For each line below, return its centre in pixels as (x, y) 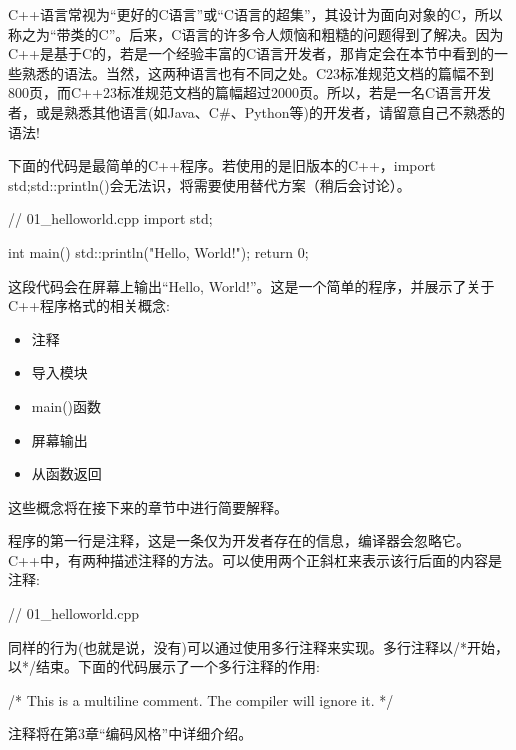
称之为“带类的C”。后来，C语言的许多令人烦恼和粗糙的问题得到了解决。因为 (256, 33)
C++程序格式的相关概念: (89, 305)
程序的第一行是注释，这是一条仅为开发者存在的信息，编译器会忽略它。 (239, 540)
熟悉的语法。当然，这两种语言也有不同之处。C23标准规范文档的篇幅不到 (258, 72)
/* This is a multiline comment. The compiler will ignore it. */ (201, 699)
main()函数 (66, 405)
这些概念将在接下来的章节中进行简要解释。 (148, 506)
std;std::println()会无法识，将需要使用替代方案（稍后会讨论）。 (209, 184)
